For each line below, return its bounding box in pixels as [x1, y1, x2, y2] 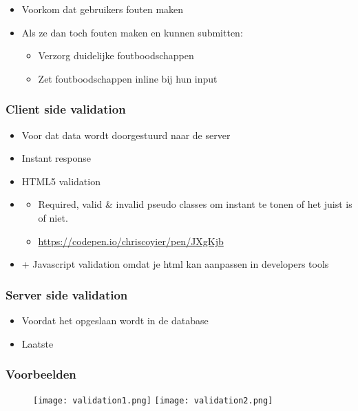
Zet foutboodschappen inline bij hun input [38, 71, 218, 85]
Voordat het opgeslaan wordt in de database [21, 313, 209, 327]
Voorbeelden [6, 366, 76, 383]
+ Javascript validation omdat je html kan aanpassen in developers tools [21, 257, 329, 271]
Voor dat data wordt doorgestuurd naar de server [21, 127, 231, 142]
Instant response [21, 151, 92, 165]
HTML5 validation [21, 173, 101, 188]
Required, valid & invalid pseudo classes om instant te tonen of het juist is [38, 197, 352, 211]
